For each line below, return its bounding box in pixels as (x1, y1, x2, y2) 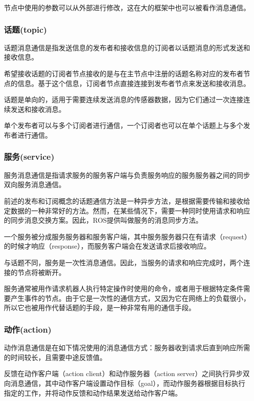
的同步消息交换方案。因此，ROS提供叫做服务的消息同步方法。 (4, 215, 203, 225)
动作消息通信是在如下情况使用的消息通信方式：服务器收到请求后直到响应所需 (4, 342, 250, 353)
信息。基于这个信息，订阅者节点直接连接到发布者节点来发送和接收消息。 (17, 78, 250, 88)
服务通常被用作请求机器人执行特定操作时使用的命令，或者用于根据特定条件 (4, 283, 243, 294)
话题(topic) (4, 23, 47, 35)
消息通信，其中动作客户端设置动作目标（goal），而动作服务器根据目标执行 (10, 378, 245, 388)
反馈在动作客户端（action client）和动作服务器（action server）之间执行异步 (4, 368, 243, 379)
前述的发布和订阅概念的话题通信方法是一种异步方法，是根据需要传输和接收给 (4, 195, 250, 206)
